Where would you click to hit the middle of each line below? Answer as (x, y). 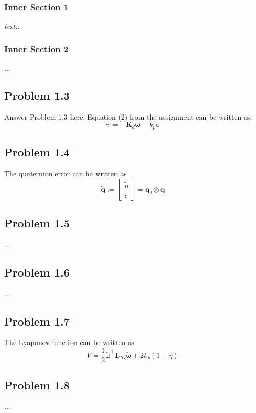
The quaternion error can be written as (65, 174)
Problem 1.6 (37, 272)
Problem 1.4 (37, 152)
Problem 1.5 (37, 223)
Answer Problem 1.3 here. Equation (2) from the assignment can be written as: (128, 116)
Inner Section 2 (37, 48)
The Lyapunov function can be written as (69, 342)
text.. (12, 26)
